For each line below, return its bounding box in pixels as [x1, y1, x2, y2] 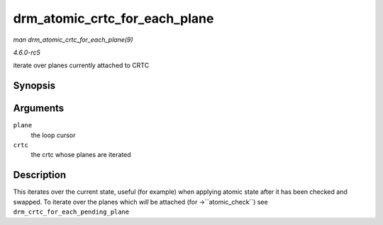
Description [13, 169, 67, 181]
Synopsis [13, 80, 56, 92]
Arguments [13, 103, 65, 115]
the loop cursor [30, 131, 76, 139]
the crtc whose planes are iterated [30, 151, 131, 159]
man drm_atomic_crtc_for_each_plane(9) [13, 35, 134, 44]
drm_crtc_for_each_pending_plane [13, 208, 130, 216]
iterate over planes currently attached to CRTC [13, 61, 150, 70]
